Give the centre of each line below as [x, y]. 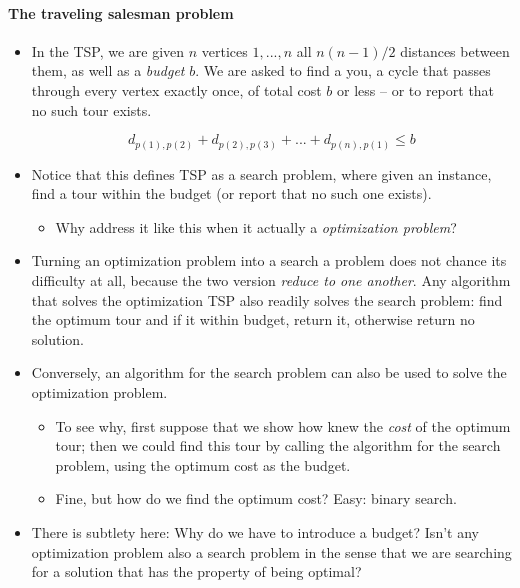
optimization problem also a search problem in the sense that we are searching [271, 551]
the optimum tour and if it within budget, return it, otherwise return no [253, 319]
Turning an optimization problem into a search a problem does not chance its [269, 260]
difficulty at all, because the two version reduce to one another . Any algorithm [271, 280]
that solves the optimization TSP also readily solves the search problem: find [267, 299]
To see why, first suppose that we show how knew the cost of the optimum [283, 425]
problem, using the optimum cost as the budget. [203, 464]
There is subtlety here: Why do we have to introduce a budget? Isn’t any [255, 532]
